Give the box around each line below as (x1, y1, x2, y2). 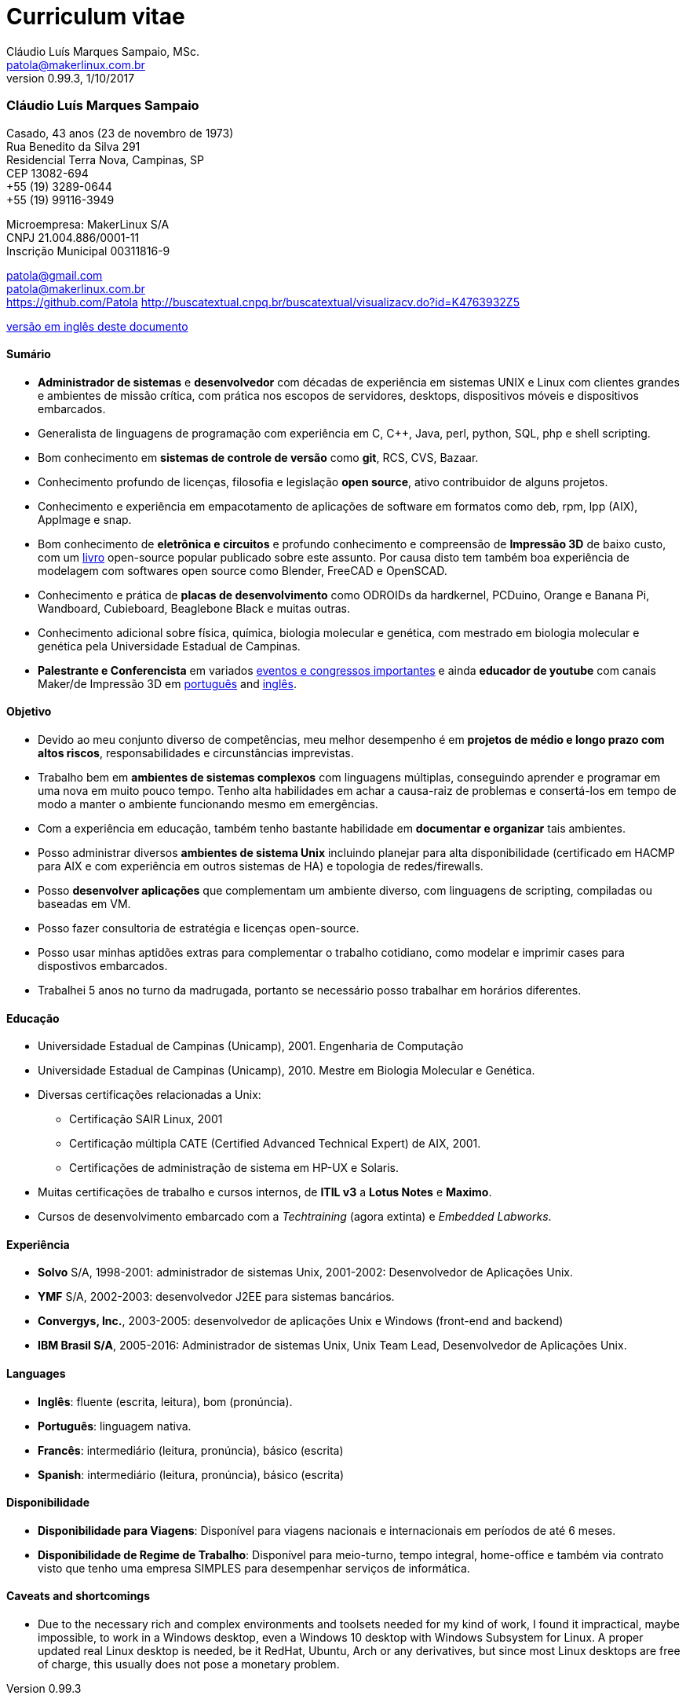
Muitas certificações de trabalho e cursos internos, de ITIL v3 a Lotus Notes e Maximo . (38, 1185, 492, 1199)
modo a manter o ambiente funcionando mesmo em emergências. (38, 796, 378, 811)
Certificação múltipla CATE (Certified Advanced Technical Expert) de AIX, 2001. (69, 1137, 481, 1151)
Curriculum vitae (6, 3, 185, 30)
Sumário (6, 347, 51, 361)
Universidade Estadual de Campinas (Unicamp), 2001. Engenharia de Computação (38, 1039, 464, 1053)
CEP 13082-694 (6, 166, 89, 180)
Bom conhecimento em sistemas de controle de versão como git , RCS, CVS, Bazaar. (38, 450, 479, 464)
